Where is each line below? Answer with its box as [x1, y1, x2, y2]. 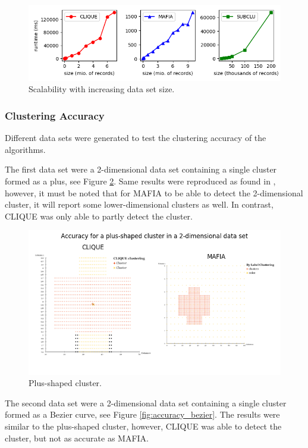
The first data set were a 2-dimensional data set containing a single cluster [5, 163, 277, 176]
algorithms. [5, 143, 46, 155]
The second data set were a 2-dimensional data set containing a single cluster [5, 396, 287, 409]
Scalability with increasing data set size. [29, 83, 175, 95]
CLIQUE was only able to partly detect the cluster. [5, 209, 193, 222]
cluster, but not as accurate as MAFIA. [5, 431, 149, 444]
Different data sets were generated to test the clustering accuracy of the [5, 131, 266, 144]
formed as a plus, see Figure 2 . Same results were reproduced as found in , [5, 174, 276, 187]
